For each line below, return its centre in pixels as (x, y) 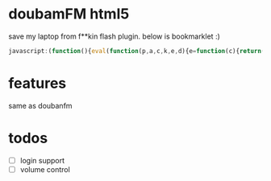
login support (42, 160)
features (38, 83)
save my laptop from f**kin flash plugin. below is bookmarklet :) (114, 36)
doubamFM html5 (69, 14)
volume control (45, 169)
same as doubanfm (40, 105)
